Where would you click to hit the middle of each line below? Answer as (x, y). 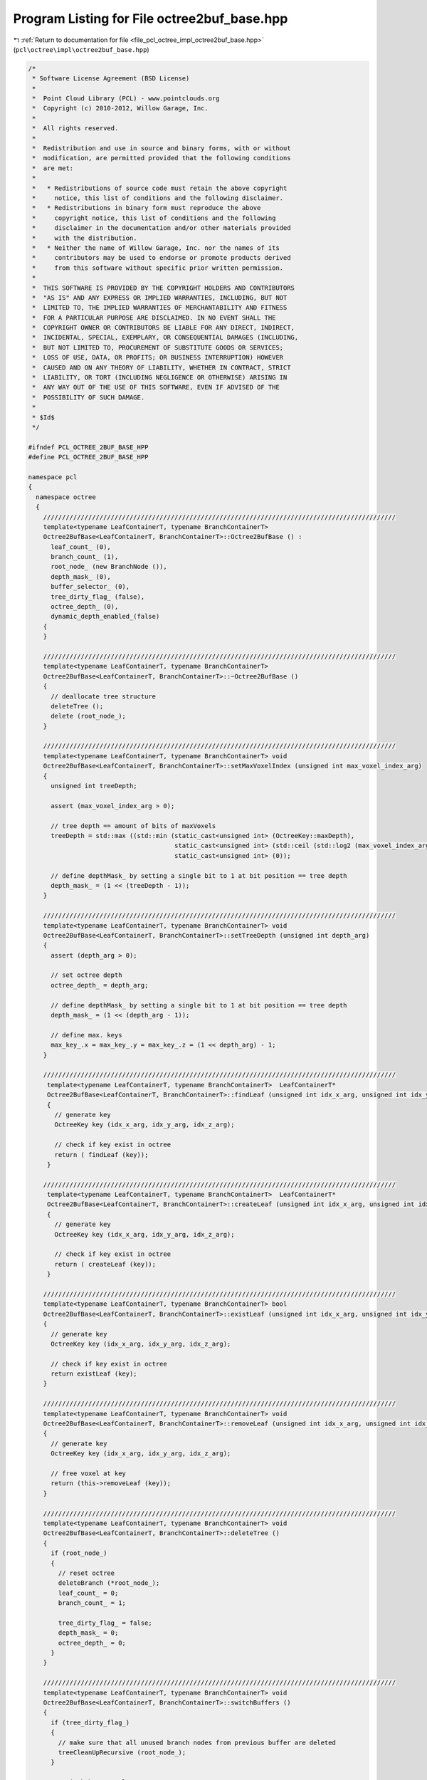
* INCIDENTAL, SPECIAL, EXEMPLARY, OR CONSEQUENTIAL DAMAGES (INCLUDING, (165, 337)
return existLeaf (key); (94, 1374)
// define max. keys (86, 1035)
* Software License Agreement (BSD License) (111, 79)
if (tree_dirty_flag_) (90, 1722)
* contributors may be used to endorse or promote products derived (162, 258)
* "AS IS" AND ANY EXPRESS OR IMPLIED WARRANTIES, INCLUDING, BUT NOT (160, 298)
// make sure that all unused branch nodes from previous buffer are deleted (197, 1742)
